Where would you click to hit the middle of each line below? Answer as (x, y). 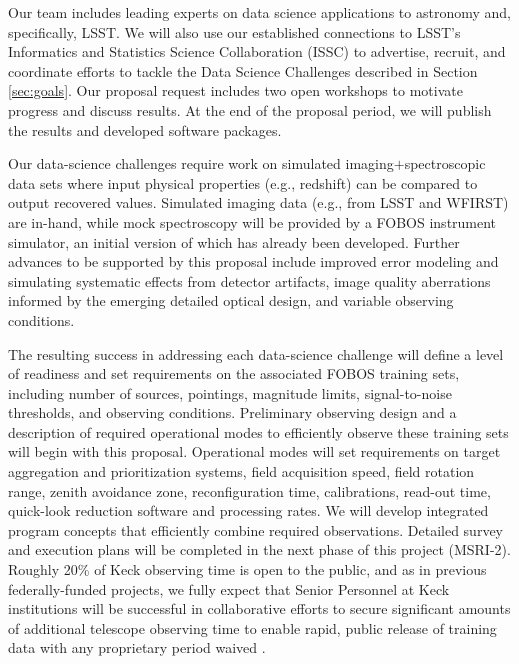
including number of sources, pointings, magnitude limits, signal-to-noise (230, 392)
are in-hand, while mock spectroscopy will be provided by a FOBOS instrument (252, 221)
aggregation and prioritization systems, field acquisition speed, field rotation (241, 471)
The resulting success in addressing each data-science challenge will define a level (256, 353)
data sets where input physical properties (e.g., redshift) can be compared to (243, 182)
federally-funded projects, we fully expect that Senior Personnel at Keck (229, 588)
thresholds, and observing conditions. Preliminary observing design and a (232, 412)
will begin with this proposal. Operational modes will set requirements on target (254, 451)
